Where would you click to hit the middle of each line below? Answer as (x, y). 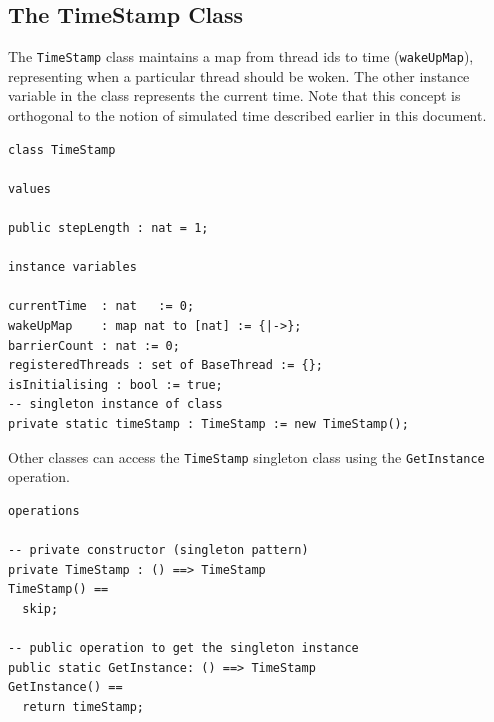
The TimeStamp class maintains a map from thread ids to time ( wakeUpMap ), (241, 56)
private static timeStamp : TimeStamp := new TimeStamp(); (208, 423)
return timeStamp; (83, 706)
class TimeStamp (62, 149)
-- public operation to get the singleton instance (183, 647)
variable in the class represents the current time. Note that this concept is (234, 95)
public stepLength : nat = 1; (108, 228)
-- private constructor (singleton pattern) (158, 549)
